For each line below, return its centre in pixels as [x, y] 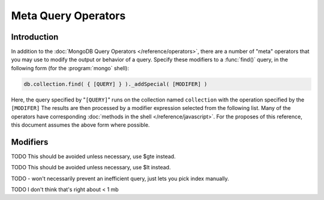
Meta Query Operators [68, 16]
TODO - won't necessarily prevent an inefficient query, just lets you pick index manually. [120, 178]
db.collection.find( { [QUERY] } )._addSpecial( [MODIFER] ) [115, 84]
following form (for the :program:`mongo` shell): [70, 68]
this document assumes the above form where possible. [80, 125]
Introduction [35, 37]
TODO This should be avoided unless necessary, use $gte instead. [94, 156]
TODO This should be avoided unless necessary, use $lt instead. [91, 168]
